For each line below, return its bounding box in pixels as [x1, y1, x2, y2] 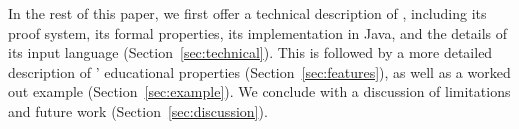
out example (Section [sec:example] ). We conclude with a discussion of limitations [8, 81, 511, 102]
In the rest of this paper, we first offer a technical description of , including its [8, 3, 487, 23]
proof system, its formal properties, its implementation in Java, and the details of [8, 22, 507, 43]
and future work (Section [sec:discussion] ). [8, 100, 268, 121]
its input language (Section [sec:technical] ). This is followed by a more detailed [8, 42, 493, 63]
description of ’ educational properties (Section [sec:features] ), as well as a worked [8, 61, 511, 82]
